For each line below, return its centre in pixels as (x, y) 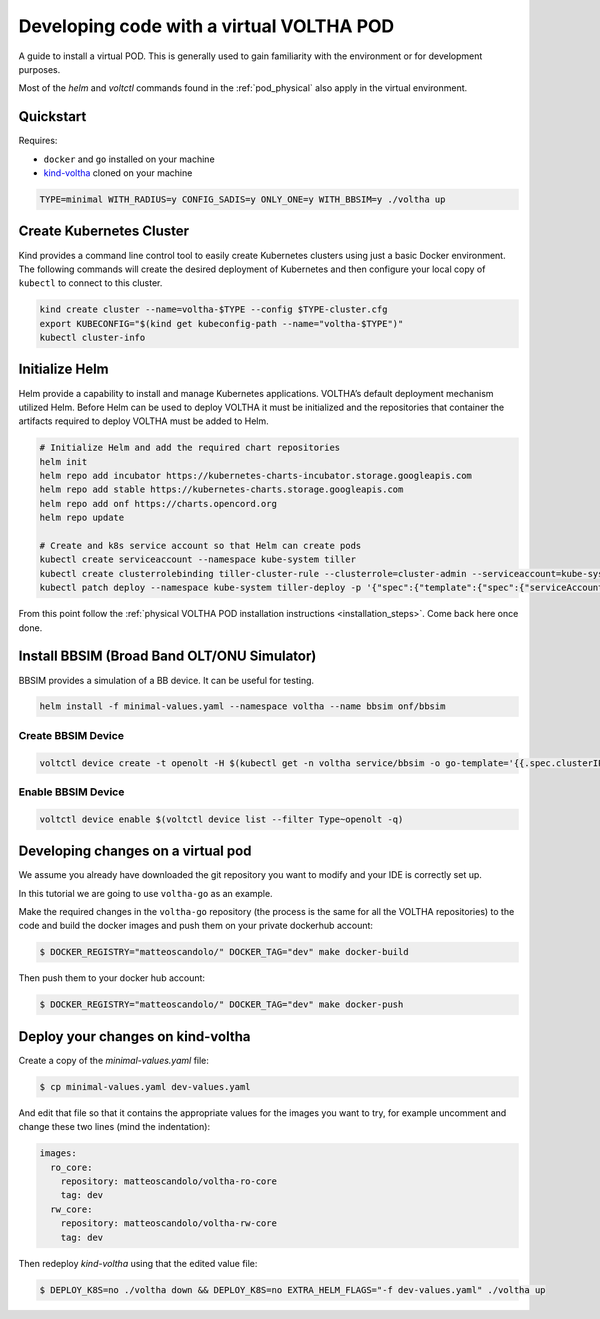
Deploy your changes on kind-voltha (134, 1036)
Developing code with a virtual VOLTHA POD (206, 26)
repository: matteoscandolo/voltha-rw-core (168, 1223)
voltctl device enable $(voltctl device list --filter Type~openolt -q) (221, 819)
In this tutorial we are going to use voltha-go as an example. (146, 893)
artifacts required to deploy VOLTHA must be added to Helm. (143, 421)
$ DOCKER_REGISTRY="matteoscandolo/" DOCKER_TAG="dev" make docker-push (221, 1004)
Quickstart (52, 116)
